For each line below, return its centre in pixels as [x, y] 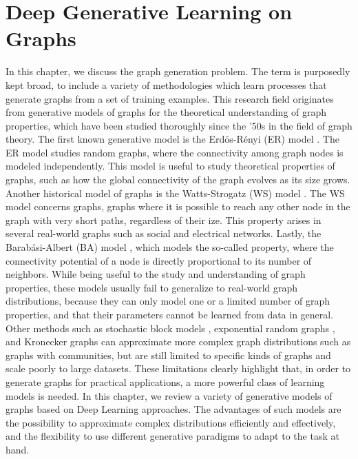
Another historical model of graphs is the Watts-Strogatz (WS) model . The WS [175, 193]
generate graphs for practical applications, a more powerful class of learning [165, 381]
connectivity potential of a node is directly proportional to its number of [159, 260]
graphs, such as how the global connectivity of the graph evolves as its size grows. [178, 180]
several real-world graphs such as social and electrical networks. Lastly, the [164, 233]
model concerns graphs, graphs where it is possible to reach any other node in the [178, 206]
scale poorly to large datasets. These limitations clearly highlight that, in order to [178, 368]
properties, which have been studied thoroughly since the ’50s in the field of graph [179, 125]
